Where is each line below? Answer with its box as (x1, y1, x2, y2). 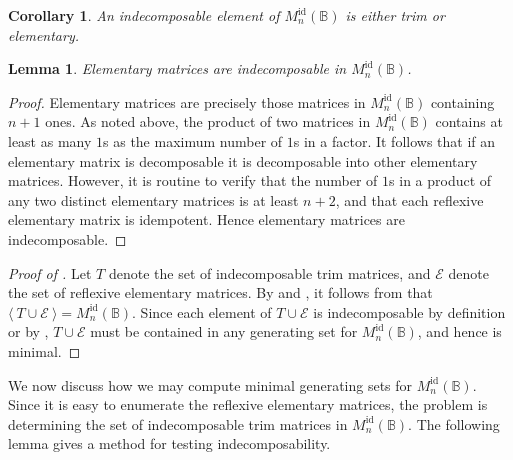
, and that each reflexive (335, 189, 484, 210)
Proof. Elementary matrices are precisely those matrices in (8, 91, 366, 112)
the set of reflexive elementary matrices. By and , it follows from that (8, 282, 433, 303)
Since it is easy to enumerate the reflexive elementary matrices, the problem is (8, 394, 488, 415)
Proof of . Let (8, 262, 92, 283)
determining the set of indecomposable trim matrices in (8, 413, 348, 434)
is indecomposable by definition (313, 301, 506, 322)
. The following (408, 413, 500, 434)
